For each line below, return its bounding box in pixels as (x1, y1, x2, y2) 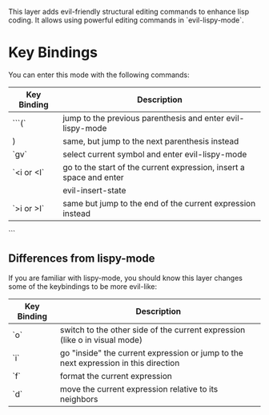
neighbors (59, 393, 98, 405)
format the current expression (59, 370, 172, 381)
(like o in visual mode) (59, 334, 143, 345)
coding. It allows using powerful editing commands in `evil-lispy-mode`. (8, 15, 244, 25)
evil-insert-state (62, 185, 126, 196)
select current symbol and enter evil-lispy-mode (62, 149, 247, 160)
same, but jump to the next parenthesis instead (62, 136, 239, 147)
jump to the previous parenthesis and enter (62, 112, 224, 124)
